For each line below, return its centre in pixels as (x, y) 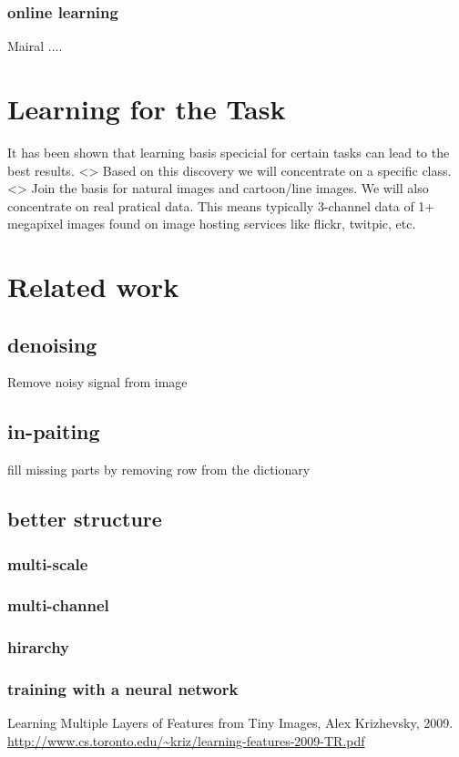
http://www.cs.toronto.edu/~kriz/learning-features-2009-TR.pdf (186, 741)
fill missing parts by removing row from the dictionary (159, 470)
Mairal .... (35, 46)
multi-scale (48, 563)
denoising (52, 344)
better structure (85, 519)
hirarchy (39, 647)
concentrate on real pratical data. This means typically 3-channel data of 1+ (221, 205)
